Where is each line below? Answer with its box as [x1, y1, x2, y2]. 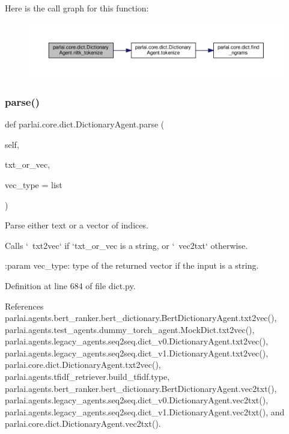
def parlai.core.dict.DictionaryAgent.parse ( [5, 118, 165, 130]
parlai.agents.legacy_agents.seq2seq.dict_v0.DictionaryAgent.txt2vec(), [5, 335, 269, 347]
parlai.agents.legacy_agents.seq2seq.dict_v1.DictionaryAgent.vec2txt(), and [5, 405, 285, 418]
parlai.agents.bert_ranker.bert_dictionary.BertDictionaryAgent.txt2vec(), [5, 311, 277, 324]
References [5, 299, 44, 312]
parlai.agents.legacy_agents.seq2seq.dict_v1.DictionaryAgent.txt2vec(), [5, 346, 269, 359]
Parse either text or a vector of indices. [5, 219, 148, 231]
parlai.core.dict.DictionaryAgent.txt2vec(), [5, 358, 161, 371]
